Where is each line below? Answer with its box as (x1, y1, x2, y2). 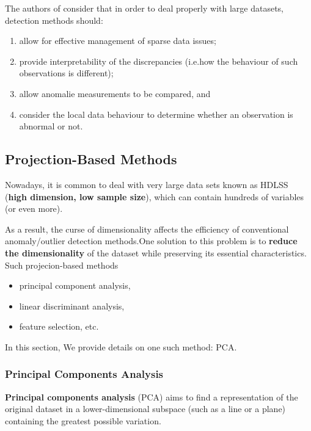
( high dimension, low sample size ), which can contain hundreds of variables (5, 190, 304, 203)
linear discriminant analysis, (19, 299, 125, 312)
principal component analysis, (19, 279, 131, 292)
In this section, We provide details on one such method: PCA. (5, 340, 237, 353)
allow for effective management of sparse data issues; (19, 34, 216, 47)
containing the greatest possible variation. (5, 414, 161, 427)
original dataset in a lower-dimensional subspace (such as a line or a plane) (5, 402, 286, 415)
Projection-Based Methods (5, 150, 177, 168)
